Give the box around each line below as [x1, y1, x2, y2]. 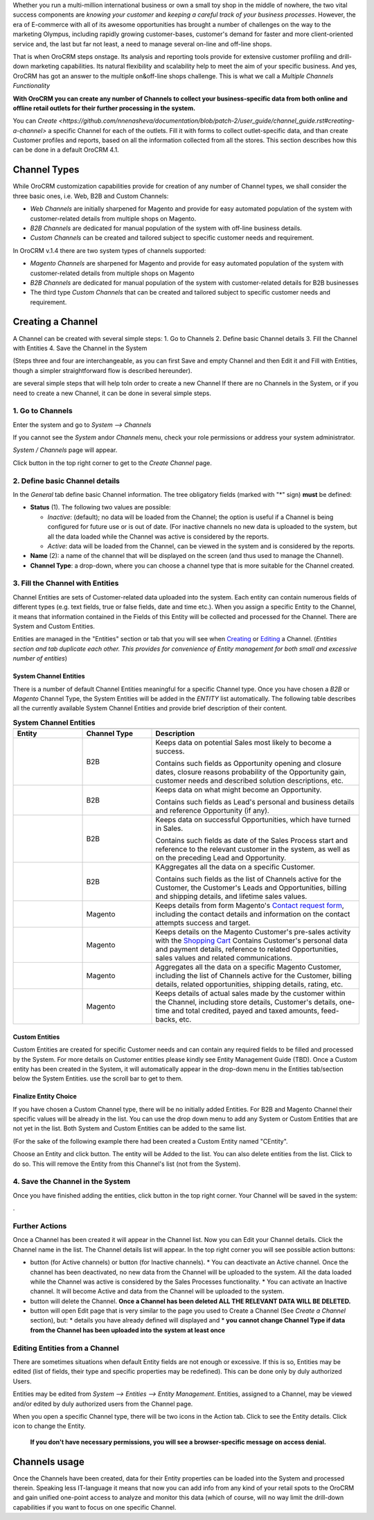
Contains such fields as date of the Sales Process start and [155, 836, 348, 846]
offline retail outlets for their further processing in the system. [12, 104, 196, 112]
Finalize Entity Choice [12, 1092, 78, 1101]
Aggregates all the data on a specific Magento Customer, [155, 962, 342, 972]
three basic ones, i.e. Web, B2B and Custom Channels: [12, 191, 169, 200]
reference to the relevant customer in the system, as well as [155, 844, 350, 854]
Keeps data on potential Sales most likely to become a [155, 738, 332, 748]
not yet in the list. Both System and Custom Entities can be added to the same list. [12, 1124, 247, 1133]
